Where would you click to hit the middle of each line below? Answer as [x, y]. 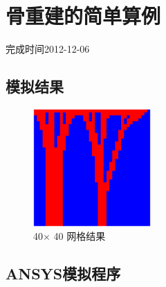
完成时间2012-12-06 [48, 49]
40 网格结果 [80, 236]
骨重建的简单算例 [83, 16]
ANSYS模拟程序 [63, 273]
